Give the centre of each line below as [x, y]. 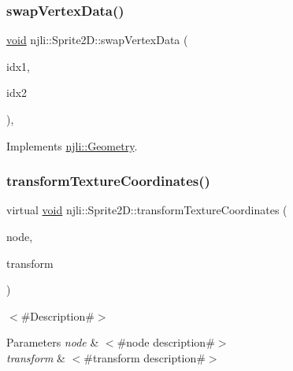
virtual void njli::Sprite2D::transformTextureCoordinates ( [147, 210]
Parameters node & [53, 342]
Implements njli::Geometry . [72, 145]
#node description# [166, 342]
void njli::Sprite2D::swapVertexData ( [97, 40]
